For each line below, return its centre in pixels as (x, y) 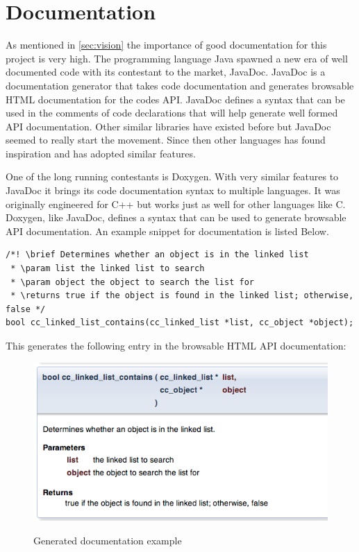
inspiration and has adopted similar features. (101, 153)
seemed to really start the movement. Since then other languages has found (166, 140)
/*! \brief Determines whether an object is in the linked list (157, 255)
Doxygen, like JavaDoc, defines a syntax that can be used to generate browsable (176, 217)
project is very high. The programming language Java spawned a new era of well (177, 58)
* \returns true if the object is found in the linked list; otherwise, (182, 296)
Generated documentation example (108, 541)
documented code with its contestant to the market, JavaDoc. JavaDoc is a (166, 72)
